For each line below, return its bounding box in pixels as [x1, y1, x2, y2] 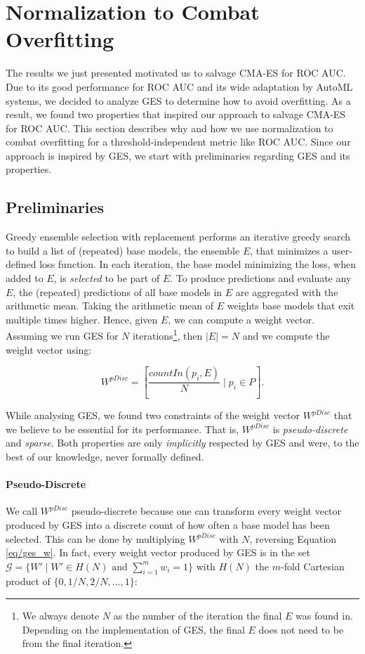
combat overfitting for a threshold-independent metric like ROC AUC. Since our [6, 134, 351, 149]
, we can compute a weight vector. [168, 312, 315, 326]
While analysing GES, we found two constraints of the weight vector [6, 408, 300, 423]
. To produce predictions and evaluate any [170, 271, 352, 286]
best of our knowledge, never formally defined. [6, 449, 204, 463]
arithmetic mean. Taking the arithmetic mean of [6, 298, 214, 313]
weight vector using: [6, 342, 92, 357]
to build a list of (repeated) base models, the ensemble [6, 243, 240, 257]
